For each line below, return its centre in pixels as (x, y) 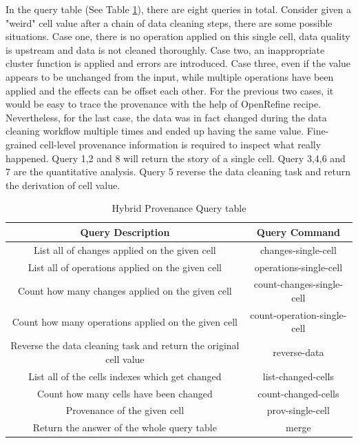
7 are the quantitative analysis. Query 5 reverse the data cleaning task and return (178, 171)
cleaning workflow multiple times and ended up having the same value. (155, 131)
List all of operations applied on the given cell (125, 267)
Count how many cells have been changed (125, 393)
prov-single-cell (298, 410)
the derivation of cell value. (63, 185)
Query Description (125, 232)
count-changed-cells (298, 393)
